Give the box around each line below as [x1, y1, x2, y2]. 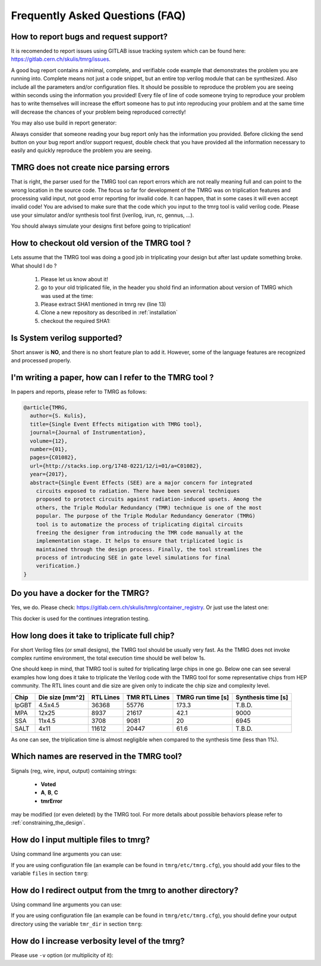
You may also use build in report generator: [11, 119, 117, 126]
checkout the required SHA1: [40, 317, 111, 324]
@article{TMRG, [23, 404, 68, 411]
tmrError [40, 797, 62, 805]
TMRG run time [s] [176, 693, 229, 701]
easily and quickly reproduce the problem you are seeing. [11, 147, 152, 154]
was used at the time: [40, 292, 93, 299]
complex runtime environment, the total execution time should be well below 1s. [11, 654, 206, 661]
